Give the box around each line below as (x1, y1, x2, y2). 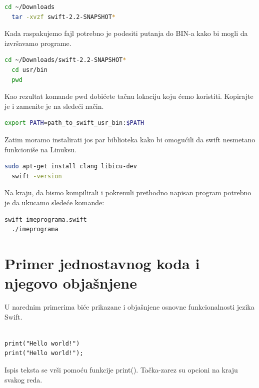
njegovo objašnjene (4, 273, 137, 293)
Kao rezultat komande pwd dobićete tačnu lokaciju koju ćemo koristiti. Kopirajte (4, 91, 253, 101)
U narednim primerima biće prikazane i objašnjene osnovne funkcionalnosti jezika (4, 302, 254, 312)
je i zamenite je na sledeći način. (4, 100, 104, 111)
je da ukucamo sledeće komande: (4, 197, 104, 207)
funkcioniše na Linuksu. (4, 144, 76, 154)
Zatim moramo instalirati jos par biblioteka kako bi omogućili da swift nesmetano (4, 134, 255, 144)
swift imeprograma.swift (4, 216, 87, 223)
